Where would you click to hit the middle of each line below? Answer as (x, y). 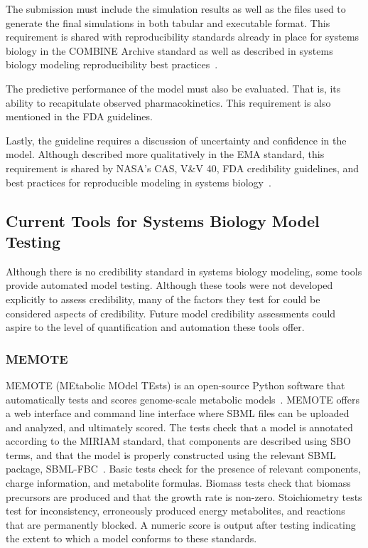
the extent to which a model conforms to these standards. (131, 538)
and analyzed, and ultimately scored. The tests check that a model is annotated (179, 427)
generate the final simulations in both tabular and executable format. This (168, 22)
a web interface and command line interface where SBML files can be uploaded (178, 413)
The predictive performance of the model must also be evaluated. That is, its (173, 88)
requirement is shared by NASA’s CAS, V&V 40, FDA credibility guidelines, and (183, 168)
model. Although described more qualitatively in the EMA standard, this (165, 154)
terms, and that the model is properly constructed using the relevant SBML (171, 454)
